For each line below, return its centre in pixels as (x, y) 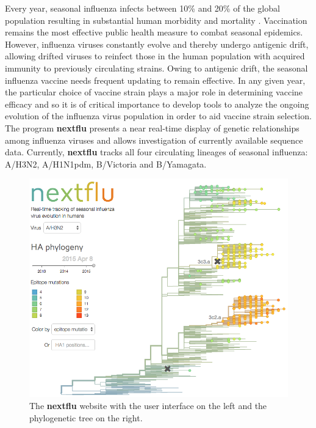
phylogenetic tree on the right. (86, 417)
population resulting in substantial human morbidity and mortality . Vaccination (156, 20)
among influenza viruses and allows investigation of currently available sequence (154, 140)
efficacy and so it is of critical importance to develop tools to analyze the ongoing (157, 104)
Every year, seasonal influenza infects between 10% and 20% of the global (142, 8)
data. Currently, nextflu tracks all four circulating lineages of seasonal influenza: (156, 152)
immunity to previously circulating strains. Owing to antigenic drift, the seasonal (156, 68)
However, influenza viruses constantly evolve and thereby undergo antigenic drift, (157, 44)
